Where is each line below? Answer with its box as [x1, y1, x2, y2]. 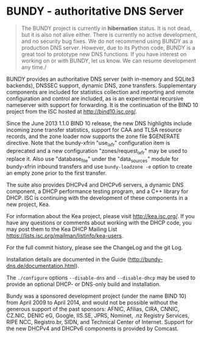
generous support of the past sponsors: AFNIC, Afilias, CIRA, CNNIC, [6, 306, 180, 313]
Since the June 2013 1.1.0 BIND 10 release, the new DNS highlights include [6, 119, 192, 127]
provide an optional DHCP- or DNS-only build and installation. [6, 281, 161, 288]
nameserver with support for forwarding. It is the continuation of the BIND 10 [6, 101, 199, 108]
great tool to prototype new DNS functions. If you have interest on [21, 50, 187, 57]
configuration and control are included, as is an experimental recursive [6, 95, 184, 102]
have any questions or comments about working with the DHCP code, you [6, 219, 192, 227]
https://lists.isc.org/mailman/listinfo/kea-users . [6, 232, 124, 240]
